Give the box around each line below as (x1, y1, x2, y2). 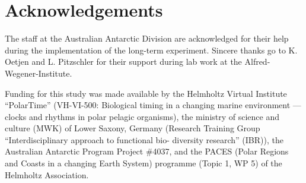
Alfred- (244, 55, 270, 68)
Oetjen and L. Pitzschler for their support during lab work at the (5, 55, 242, 68)
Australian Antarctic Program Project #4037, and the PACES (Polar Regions (5, 145, 289, 157)
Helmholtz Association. (5, 168, 89, 181)
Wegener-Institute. (5, 67, 72, 79)
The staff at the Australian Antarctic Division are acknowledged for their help (5, 32, 289, 45)
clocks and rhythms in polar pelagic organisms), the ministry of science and (5, 110, 280, 122)
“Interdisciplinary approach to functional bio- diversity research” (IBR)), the (5, 133, 283, 146)
